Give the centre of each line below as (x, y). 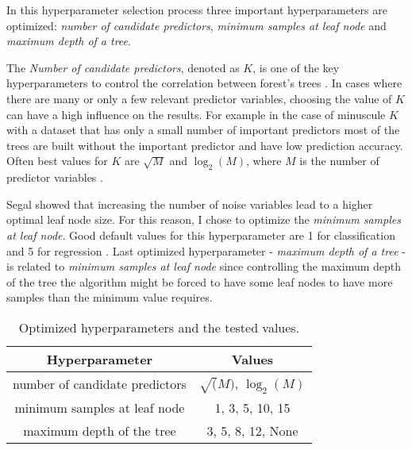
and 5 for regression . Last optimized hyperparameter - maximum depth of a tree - (206, 250)
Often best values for (57, 161)
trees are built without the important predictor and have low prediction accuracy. (205, 145)
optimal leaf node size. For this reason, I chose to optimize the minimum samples (204, 219)
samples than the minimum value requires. (110, 297)
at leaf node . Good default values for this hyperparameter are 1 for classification (201, 235)
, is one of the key (296, 67)
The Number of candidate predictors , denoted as (123, 67)
